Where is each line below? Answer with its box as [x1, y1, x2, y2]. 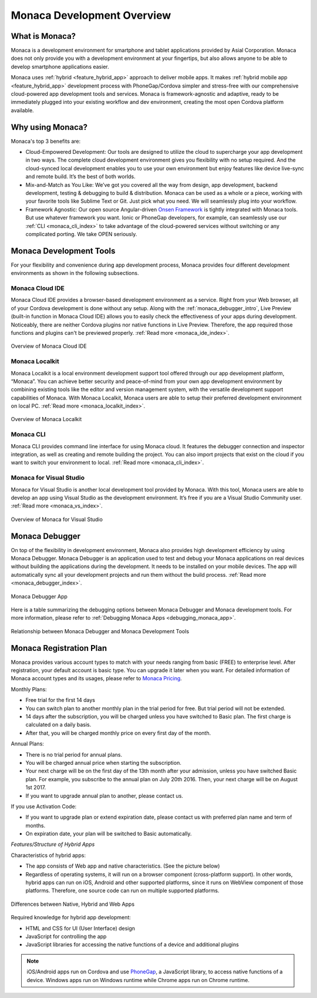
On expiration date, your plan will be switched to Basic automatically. [25, 830, 192, 837]
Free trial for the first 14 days [25, 697, 95, 704]
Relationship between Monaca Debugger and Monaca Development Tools [11, 627, 190, 634]
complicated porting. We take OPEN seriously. [25, 231, 137, 237]
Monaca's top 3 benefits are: [11, 137, 81, 145]
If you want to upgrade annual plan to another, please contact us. [25, 792, 183, 799]
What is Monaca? [11, 31, 76, 41]
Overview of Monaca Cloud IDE [11, 342, 87, 350]
